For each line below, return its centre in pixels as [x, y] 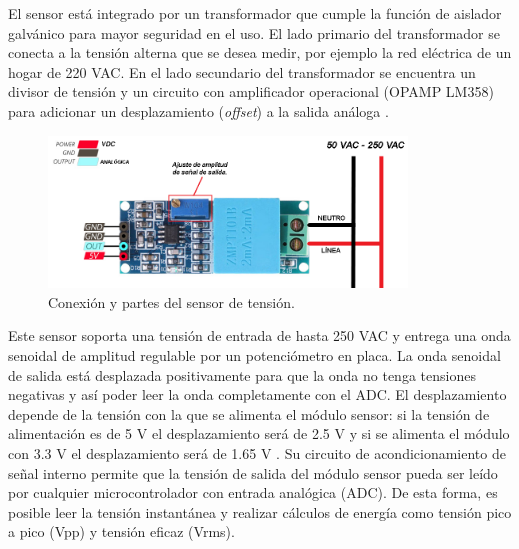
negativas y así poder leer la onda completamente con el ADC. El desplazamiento [257, 394]
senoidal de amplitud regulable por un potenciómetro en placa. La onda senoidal [254, 355]
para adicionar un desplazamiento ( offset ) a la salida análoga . [198, 110]
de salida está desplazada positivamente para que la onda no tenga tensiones [242, 374]
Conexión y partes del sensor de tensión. [171, 301]
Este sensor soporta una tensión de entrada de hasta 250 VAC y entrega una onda [259, 335]
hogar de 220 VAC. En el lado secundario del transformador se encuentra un [242, 71]
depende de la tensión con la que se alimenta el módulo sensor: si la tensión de [249, 413]
